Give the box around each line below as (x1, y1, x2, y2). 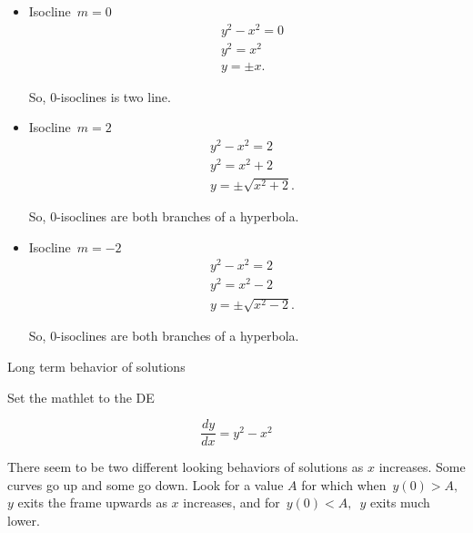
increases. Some (378, 457, 466, 477)
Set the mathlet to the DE (7, 387, 155, 406)
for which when (301, 475, 387, 494)
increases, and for (183, 493, 280, 512)
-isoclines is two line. (56, 87, 171, 106)
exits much (369, 493, 430, 512)
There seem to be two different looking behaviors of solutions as (7, 457, 364, 477)
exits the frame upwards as (17, 493, 167, 512)
